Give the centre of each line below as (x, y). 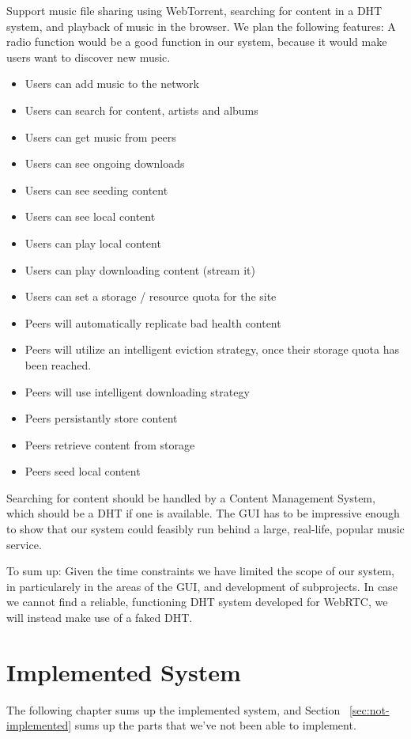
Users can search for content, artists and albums (141, 110)
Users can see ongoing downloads (105, 163)
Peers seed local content (83, 471)
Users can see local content (90, 216)
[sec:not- (369, 709)
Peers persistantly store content (101, 418)
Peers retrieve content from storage (110, 444)
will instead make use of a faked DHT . (100, 618)
